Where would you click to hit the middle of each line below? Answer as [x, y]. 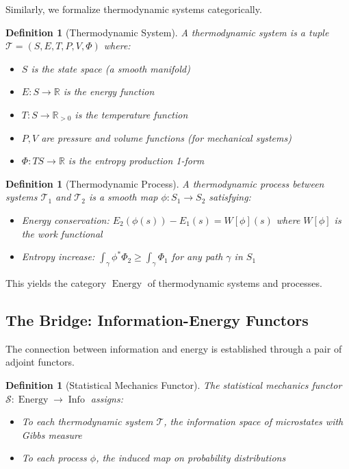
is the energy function [109, 91]
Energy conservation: [65, 219]
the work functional [62, 233]
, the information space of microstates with [254, 421]
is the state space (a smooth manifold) [111, 68]
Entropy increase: [58, 256]
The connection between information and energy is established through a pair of [174, 348]
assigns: [107, 398]
